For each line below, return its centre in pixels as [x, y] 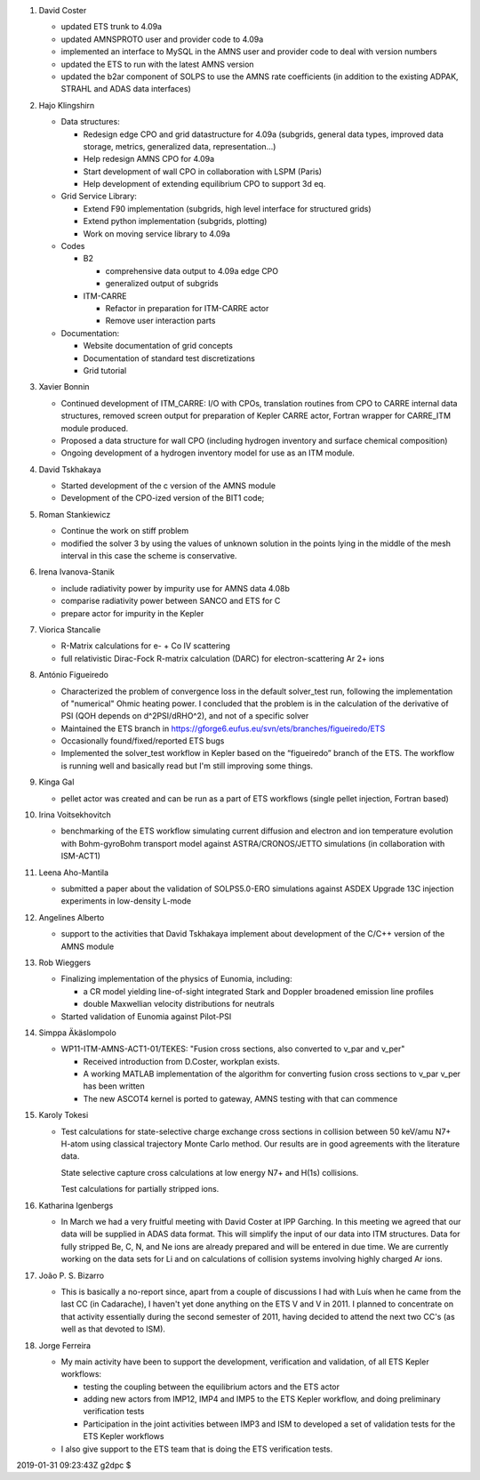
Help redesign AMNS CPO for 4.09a [149, 159]
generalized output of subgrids [162, 284]
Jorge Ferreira [65, 1345]
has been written [114, 1086]
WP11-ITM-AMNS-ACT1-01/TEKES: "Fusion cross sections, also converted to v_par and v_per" [233, 1049]
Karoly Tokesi [64, 1115]
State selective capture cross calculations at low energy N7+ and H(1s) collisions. [210, 1172]
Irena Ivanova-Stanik [76, 572]
